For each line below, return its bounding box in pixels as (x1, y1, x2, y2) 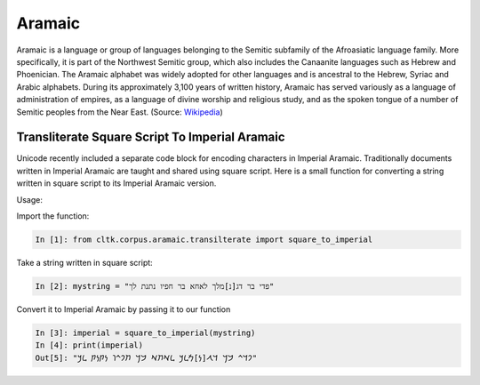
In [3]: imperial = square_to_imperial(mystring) (35, 327, 256, 338)
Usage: (16, 194, 44, 205)
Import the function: (16, 210, 90, 221)
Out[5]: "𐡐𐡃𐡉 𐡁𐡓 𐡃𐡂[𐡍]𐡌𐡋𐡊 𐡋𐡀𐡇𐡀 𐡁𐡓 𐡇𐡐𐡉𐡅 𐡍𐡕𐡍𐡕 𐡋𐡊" (35, 352, 258, 363)
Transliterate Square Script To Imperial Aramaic (16, 130, 285, 145)
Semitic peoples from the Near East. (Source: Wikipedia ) (16, 107, 224, 117)
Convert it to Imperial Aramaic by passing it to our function (16, 303, 231, 315)
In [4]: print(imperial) (35, 341, 144, 350)
